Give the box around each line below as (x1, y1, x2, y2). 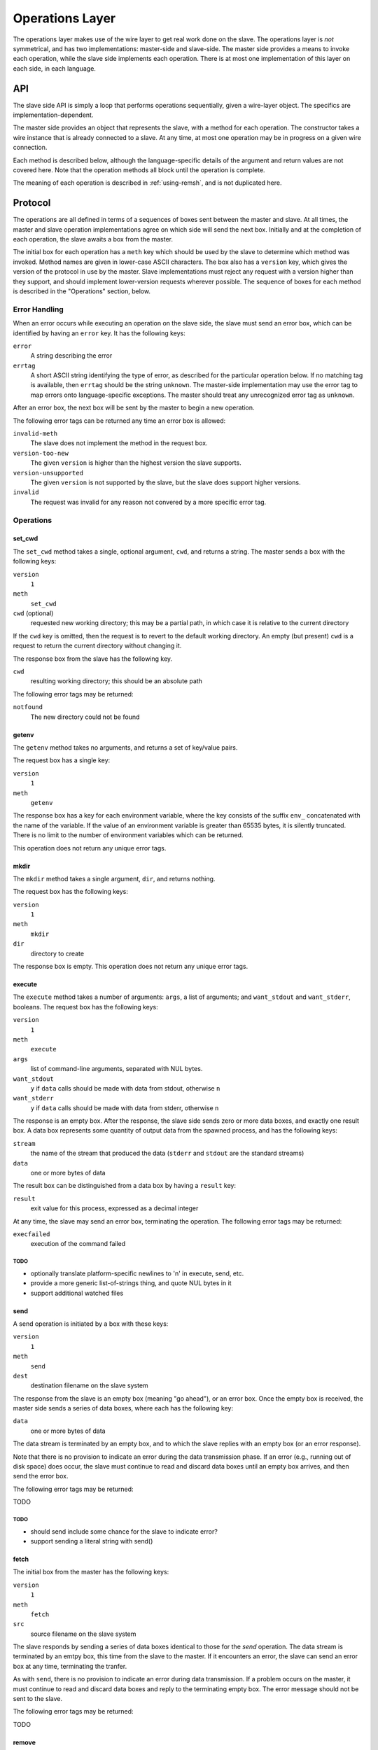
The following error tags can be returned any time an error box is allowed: (13, 416, 226, 425)
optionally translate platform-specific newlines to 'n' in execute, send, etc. (30, 1269, 244, 1277)
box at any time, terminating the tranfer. (13, 1662, 127, 1670)
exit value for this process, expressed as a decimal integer (30, 1204, 199, 1212)
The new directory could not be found (30, 713, 140, 721)
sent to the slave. (13, 1695, 63, 1703)
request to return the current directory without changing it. (13, 641, 182, 650)
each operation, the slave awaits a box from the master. (13, 235, 174, 244)
